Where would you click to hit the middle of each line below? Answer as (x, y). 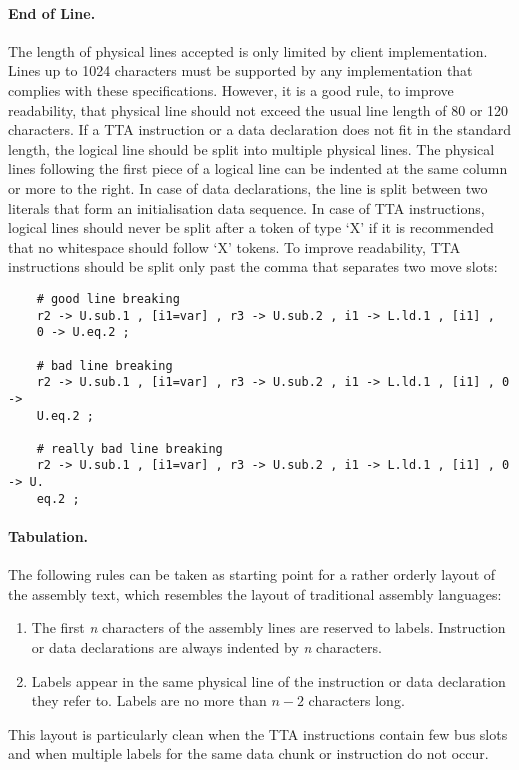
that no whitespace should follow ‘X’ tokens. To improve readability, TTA (234, 246)
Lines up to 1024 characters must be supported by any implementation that (240, 70)
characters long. (356, 700)
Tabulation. (48, 536)
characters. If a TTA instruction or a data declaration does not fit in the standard (260, 129)
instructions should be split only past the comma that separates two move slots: (253, 266)
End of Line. (52, 12)
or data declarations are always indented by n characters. (206, 647)
